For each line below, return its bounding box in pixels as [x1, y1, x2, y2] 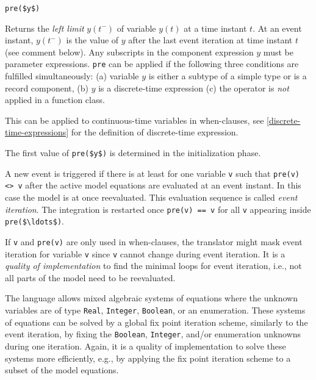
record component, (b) [5, 81, 88, 94]
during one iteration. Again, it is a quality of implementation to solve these [5, 339, 286, 352]
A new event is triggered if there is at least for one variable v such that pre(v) [5, 167, 300, 179]
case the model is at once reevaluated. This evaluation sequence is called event [5, 191, 298, 204]
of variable [117, 21, 156, 34]
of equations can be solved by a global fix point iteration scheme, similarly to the [5, 315, 308, 328]
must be [263, 45, 293, 58]
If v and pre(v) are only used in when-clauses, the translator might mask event [5, 235, 303, 248]
